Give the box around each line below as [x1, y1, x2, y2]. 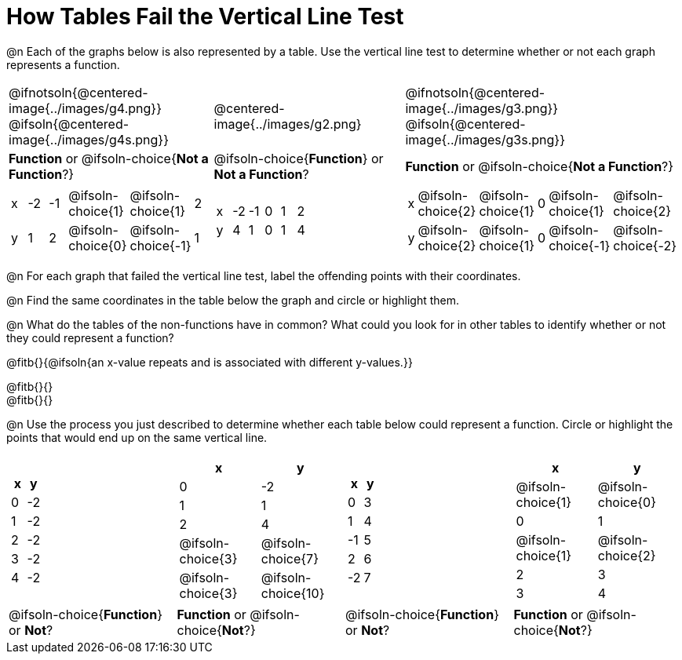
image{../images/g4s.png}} [9, 131, 169, 148]
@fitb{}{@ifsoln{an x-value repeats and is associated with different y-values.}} [6, 355, 413, 369]
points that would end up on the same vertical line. [6, 430, 268, 444]
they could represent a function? [6, 330, 174, 345]
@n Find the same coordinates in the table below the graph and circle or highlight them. [6, 293, 460, 307]
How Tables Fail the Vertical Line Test [6, 3, 404, 30]
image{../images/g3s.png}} [405, 131, 565, 148]
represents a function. [6, 57, 120, 71]
